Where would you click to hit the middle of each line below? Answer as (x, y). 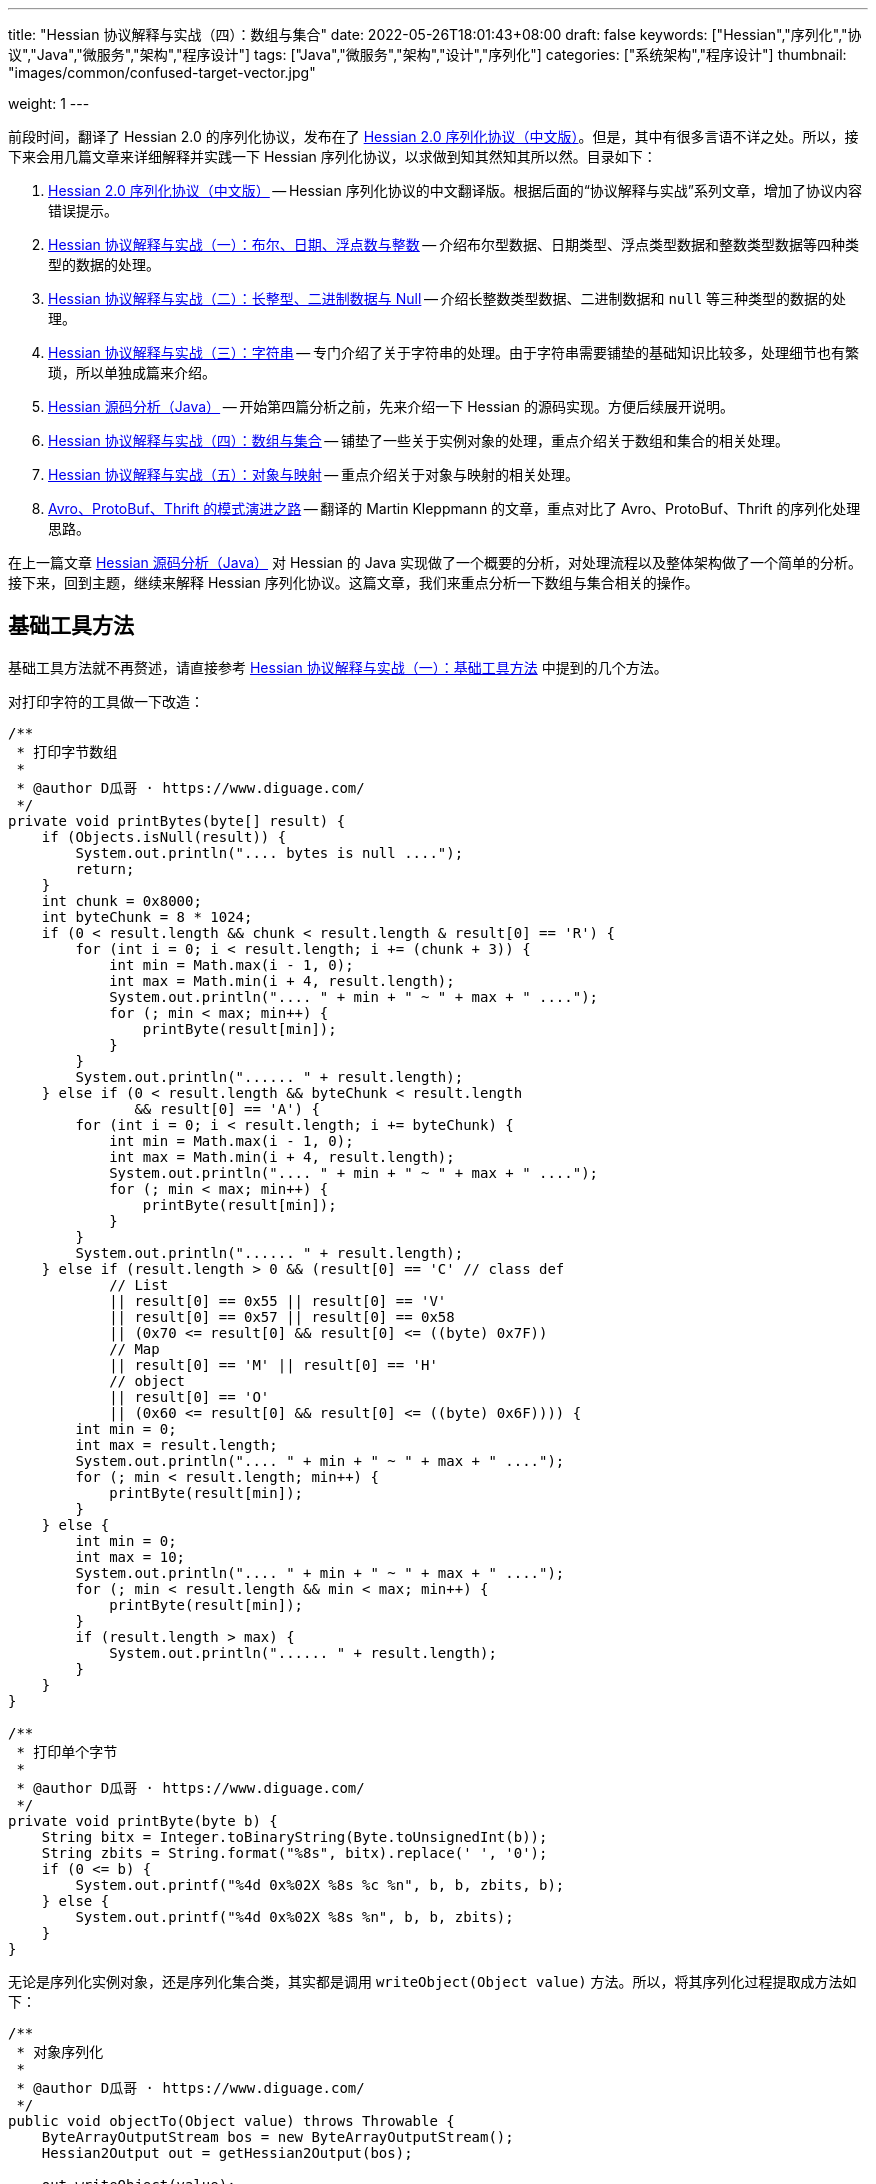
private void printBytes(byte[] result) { (177, 820)
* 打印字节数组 (67, 751)
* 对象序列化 (60, 2051)
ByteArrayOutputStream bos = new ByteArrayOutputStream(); (277, 2136)
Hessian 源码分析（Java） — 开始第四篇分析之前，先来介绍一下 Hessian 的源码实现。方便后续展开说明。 (391, 406)
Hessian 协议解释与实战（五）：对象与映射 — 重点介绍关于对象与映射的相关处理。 (313, 474)
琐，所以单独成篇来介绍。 (132, 372)
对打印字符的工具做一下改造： (106, 701)
